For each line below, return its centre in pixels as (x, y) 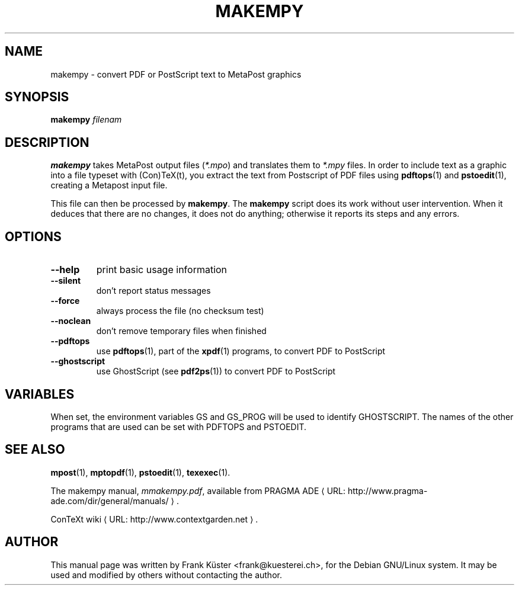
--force (65, 301)
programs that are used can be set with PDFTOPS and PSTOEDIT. (179, 427)
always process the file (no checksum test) (180, 311)
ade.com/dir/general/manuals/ (110, 501)
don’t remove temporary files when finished (181, 331)
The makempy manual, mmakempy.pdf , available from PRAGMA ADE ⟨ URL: (198, 490)
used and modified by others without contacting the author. (166, 575)
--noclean (71, 321)
